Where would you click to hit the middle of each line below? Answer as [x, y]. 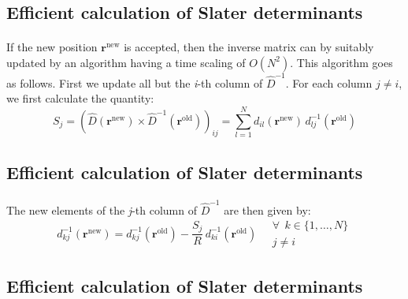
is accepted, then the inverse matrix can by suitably [249, 47]
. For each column [329, 82]
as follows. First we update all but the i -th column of [135, 82]
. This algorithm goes [341, 62]
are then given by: [267, 209]
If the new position [52, 47]
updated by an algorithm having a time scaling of [126, 62]
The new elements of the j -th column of [102, 209]
